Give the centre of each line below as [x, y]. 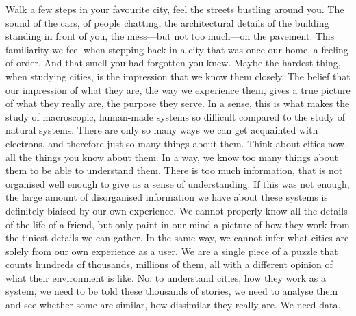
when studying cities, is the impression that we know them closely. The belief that [178, 76]
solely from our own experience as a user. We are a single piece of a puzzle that [172, 251]
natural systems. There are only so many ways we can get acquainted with [162, 130]
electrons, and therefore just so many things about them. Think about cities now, [177, 143]
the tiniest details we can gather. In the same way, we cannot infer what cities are [177, 238]
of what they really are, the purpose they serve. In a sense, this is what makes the [178, 103]
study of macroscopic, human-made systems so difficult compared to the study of [176, 116]
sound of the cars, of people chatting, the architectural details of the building [167, 22]
